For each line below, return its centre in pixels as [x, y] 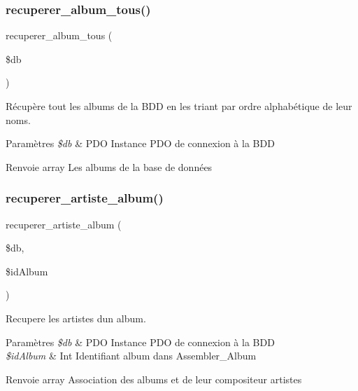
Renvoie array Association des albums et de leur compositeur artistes [154, 379]
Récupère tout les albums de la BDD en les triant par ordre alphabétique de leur [179, 106]
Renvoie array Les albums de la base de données [109, 166]
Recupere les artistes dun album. [76, 318]
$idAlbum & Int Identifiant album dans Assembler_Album [131, 356]
